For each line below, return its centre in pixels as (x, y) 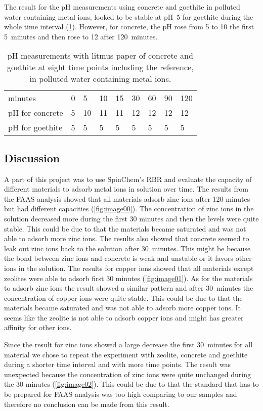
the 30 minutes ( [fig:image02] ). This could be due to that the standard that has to (131, 384)
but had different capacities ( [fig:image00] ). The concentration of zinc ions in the (129, 209)
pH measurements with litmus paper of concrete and (100, 56)
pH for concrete (36, 113)
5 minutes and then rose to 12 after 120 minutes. (81, 36)
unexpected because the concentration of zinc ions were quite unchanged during (127, 374)
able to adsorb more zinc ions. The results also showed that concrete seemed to (127, 238)
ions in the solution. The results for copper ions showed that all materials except (129, 268)
